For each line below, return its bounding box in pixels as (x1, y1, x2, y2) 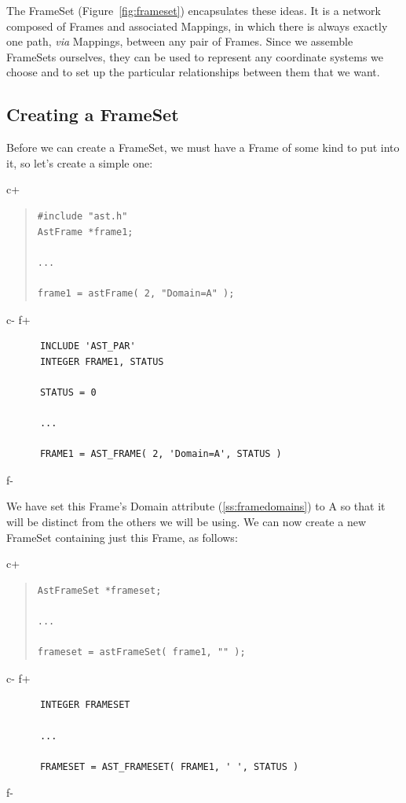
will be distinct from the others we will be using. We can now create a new (6, 514, 367, 530)
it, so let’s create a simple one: (6, 154, 153, 171)
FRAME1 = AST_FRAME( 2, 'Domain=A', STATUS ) (39, 448, 282, 460)
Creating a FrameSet (6, 102, 179, 127)
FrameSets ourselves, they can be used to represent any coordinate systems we (6, 48, 384, 64)
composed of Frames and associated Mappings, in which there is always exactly (6, 17, 388, 34)
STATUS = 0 (39, 386, 97, 398)
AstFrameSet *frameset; (37, 584, 162, 596)
